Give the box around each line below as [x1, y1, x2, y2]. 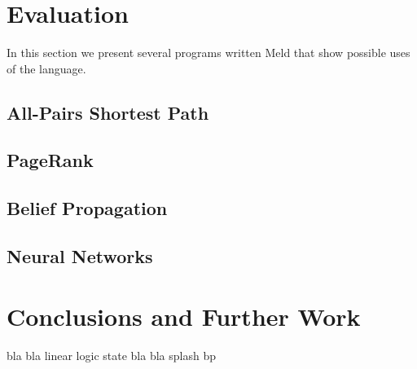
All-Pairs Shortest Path [7, 99, 209, 125]
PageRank [7, 147, 94, 173]
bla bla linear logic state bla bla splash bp [7, 346, 216, 363]
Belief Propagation [7, 195, 168, 221]
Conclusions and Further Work [7, 299, 361, 332]
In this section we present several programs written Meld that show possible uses [7, 44, 410, 61]
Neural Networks [7, 244, 153, 269]
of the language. [7, 59, 86, 77]
